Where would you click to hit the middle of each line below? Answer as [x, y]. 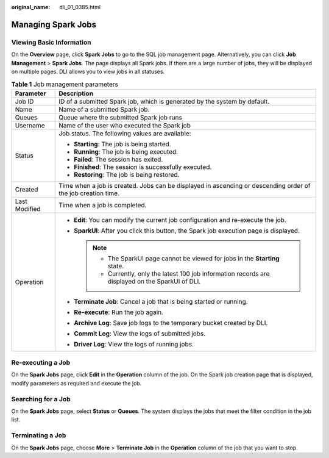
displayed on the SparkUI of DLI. [154, 281]
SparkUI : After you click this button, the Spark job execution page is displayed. [187, 231]
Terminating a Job [39, 435]
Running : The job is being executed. [126, 151]
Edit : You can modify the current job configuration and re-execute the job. [180, 220]
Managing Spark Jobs [54, 24]
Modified [28, 209]
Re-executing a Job [41, 363]
